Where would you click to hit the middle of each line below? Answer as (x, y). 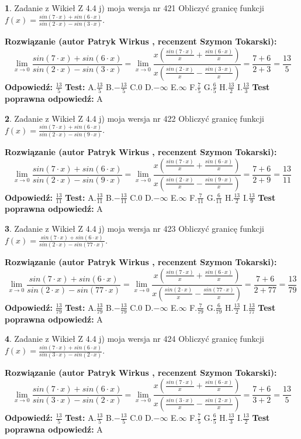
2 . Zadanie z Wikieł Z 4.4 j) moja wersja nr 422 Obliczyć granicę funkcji (134, 118)
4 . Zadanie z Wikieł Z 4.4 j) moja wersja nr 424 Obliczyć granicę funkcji (134, 339)
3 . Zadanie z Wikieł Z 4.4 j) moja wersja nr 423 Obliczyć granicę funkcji (134, 228)
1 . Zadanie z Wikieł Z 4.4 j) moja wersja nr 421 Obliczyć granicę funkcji (134, 8)
